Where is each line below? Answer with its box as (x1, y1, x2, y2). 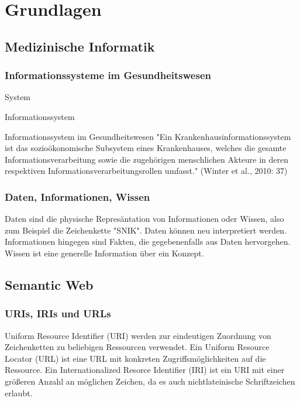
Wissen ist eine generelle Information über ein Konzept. (5, 246, 204, 259)
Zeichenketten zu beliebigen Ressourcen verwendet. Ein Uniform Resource (5, 341, 270, 353)
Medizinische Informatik (5, 37, 155, 55)
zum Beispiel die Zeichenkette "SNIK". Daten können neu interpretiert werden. (5, 224, 287, 236)
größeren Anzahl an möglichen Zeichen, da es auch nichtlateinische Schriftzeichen (5, 375, 295, 387)
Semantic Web (5, 275, 94, 293)
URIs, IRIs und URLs (5, 306, 111, 321)
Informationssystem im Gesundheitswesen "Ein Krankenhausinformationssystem (5, 130, 291, 142)
